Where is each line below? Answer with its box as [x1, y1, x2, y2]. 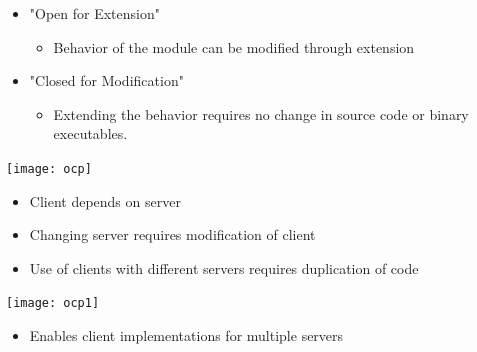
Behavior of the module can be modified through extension [53, 36, 415, 57]
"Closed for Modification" [29, 70, 184, 91]
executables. [53, 123, 128, 144]
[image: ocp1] [6, 296, 100, 311]
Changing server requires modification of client [29, 224, 316, 245]
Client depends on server [29, 190, 181, 211]
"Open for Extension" [29, 3, 160, 23]
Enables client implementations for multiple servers [29, 325, 344, 346]
